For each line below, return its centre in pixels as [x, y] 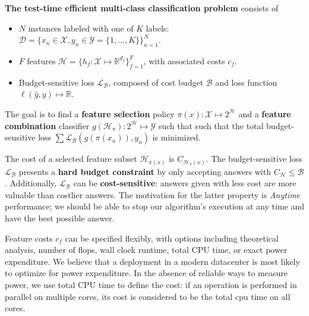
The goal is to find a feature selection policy [90, 113]
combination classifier [47, 125]
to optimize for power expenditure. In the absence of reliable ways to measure [146, 273]
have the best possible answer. [60, 218]
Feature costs [29, 238]
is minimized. [176, 137]
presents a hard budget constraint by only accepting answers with [145, 171]
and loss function [246, 82]
